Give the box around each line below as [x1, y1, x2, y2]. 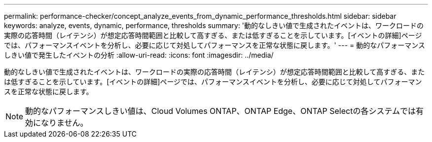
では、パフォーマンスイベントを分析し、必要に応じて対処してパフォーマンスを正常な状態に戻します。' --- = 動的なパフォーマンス [4, 41, 425, 49]
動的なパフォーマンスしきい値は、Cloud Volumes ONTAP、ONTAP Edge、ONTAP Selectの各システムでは [25, 106, 416, 116]
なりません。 [41, 118, 88, 128]
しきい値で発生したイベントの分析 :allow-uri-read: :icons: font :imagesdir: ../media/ [4, 51, 274, 59]
